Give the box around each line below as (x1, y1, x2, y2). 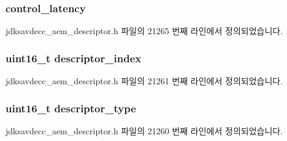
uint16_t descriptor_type (6, 100, 136, 115)
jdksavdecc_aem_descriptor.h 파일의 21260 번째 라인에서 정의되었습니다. (6, 124, 283, 137)
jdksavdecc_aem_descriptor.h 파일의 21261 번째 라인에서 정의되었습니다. (6, 74, 283, 87)
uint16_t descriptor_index (6, 50, 142, 65)
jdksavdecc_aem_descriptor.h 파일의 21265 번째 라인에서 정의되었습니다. (6, 24, 283, 37)
